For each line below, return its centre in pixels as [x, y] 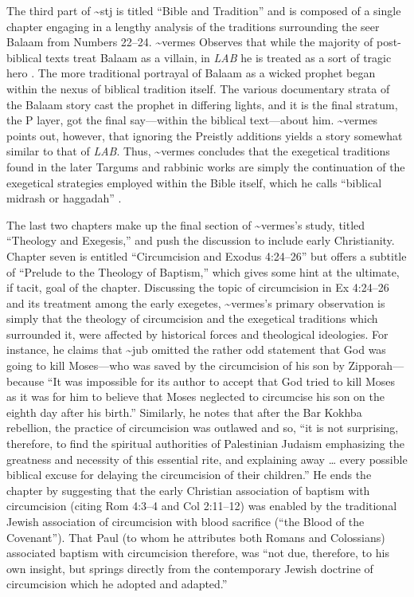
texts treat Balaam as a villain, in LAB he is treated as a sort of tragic [219, 57]
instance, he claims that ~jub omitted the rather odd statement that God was [196, 350]
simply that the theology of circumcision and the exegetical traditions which [192, 318]
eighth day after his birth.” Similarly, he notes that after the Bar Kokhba [184, 412]
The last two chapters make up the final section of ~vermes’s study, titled [186, 224]
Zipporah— [376, 365]
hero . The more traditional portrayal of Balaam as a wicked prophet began [191, 73]
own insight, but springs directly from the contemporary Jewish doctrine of [190, 568]
